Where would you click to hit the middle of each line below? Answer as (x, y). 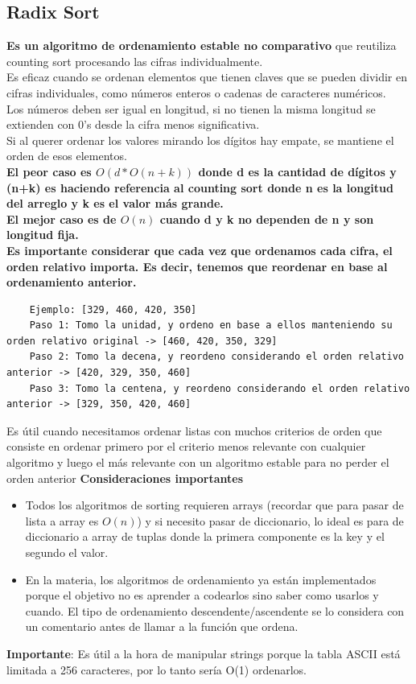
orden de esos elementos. (67, 156)
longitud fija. (43, 235)
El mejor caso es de (62, 218)
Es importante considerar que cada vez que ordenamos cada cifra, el (200, 250)
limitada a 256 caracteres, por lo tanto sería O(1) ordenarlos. (157, 669)
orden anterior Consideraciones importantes (125, 478)
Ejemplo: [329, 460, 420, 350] (113, 309)
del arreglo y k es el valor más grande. (115, 203)
